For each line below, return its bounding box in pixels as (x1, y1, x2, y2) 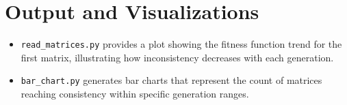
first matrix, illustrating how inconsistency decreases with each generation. (21, 50, 334, 64)
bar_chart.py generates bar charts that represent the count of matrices (21, 73, 322, 87)
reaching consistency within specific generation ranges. (21, 87, 249, 101)
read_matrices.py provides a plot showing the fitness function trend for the (21, 37, 342, 51)
